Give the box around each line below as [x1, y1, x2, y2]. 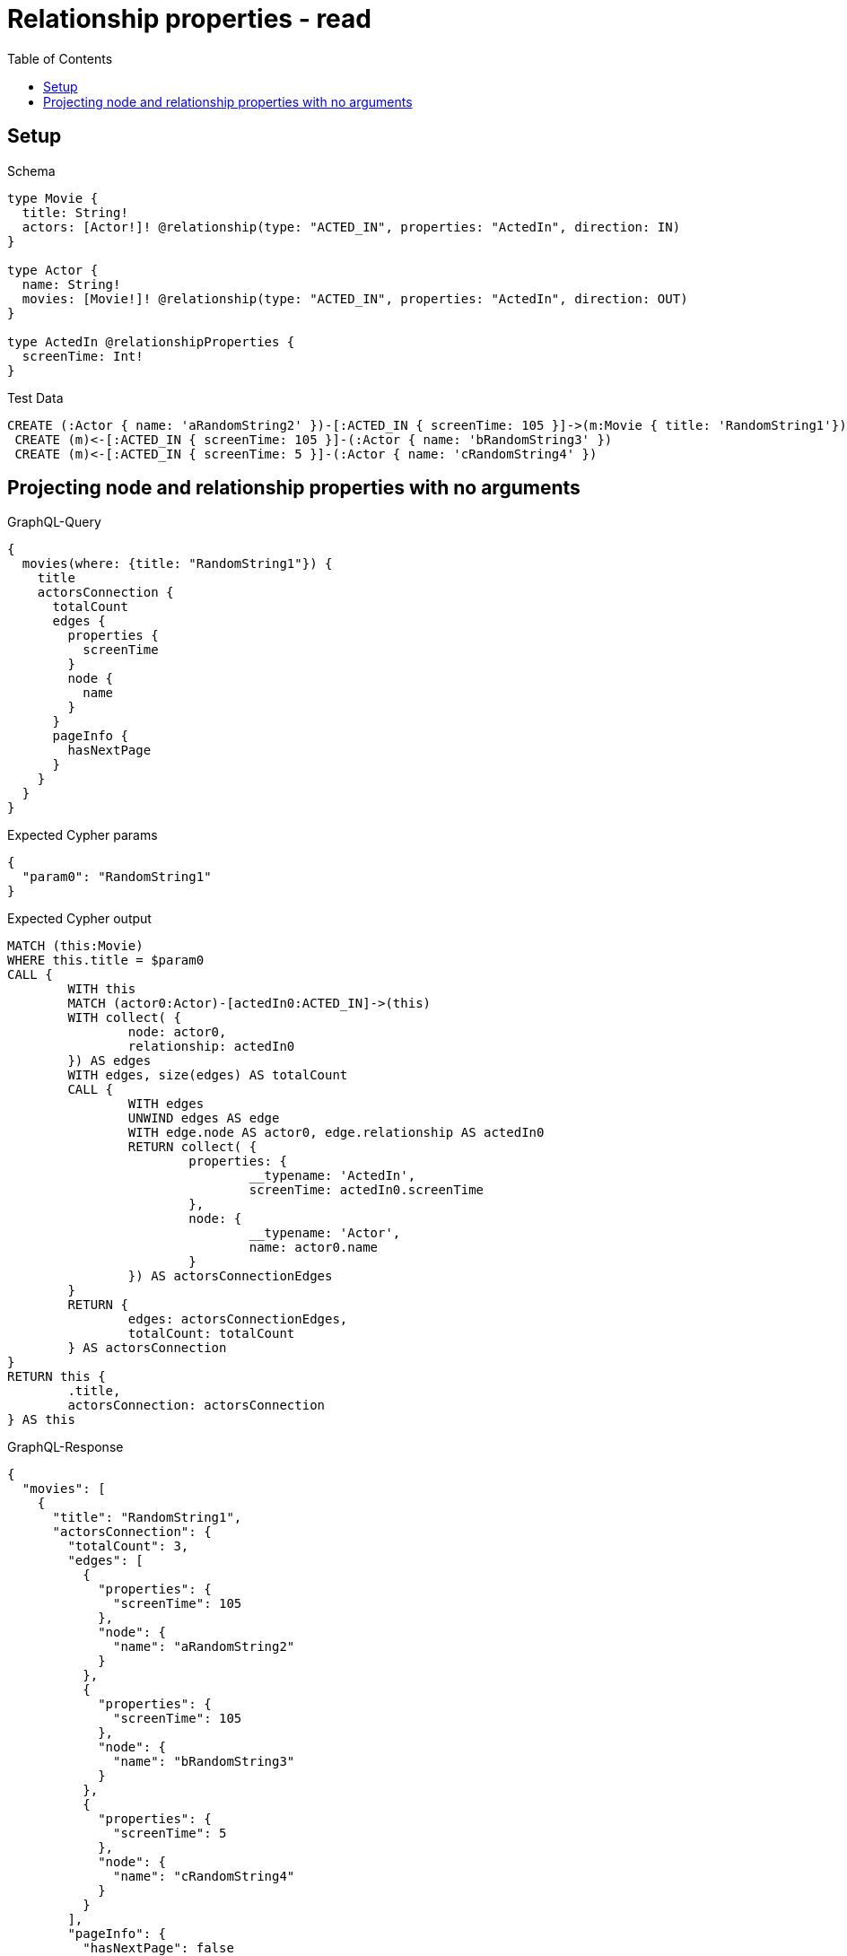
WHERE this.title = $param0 [7, 953, 205, 968]
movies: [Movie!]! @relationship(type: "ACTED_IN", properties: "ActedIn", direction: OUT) [22, 291, 688, 306]
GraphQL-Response [7, 1439, 124, 1455]
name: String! [22, 276, 121, 292]
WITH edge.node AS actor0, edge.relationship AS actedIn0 [127, 1125, 545, 1140]
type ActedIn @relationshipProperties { [7, 334, 295, 349]
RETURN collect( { [127, 1140, 258, 1155]
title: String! [22, 205, 128, 220]
